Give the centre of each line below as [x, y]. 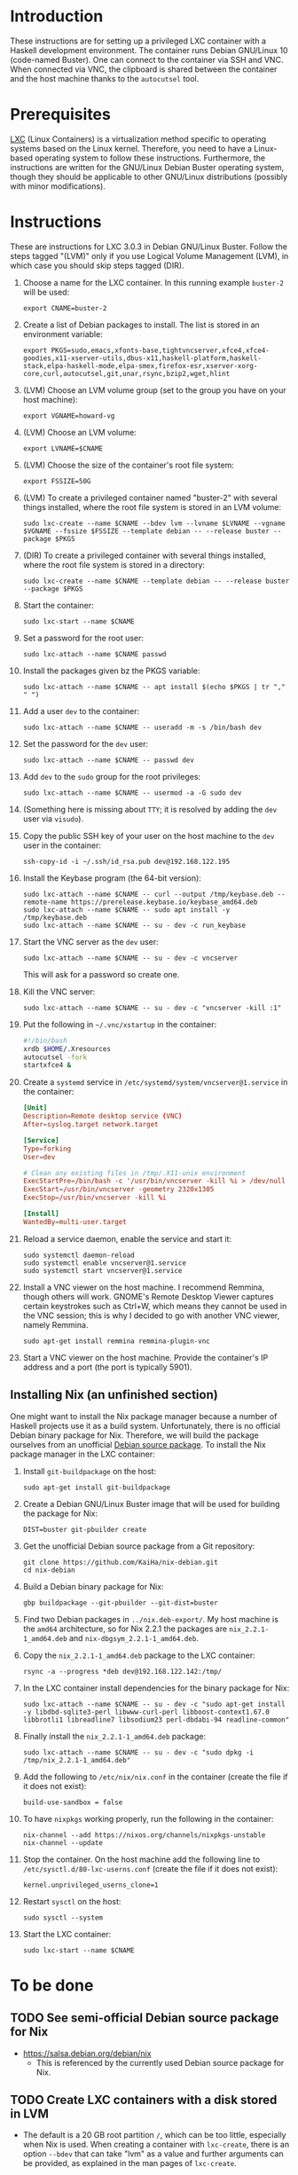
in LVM [30, 2114]
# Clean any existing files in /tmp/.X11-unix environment [134, 1173]
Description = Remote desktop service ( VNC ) [102, 1116]
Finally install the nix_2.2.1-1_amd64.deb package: [114, 1736]
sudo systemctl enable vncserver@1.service [105, 1263]
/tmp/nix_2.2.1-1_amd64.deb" [77, 1760]
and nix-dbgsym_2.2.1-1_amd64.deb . [133, 1637]
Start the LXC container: [67, 1934]
